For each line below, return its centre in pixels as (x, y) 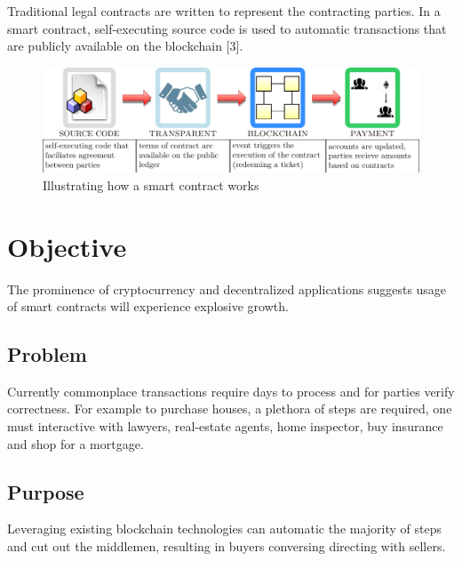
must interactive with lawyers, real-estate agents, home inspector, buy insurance (225, 426)
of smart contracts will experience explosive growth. (148, 306)
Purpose (46, 491)
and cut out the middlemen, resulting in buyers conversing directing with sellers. (227, 546)
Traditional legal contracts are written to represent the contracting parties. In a (224, 11)
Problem (47, 354)
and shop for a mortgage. (76, 443)
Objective (67, 246)
